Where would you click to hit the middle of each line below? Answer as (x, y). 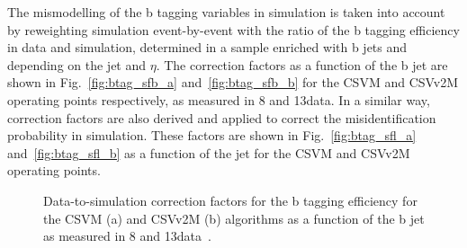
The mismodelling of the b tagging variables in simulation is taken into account (226, 12)
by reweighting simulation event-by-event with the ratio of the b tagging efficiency (233, 29)
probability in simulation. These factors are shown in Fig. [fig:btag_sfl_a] (212, 135)
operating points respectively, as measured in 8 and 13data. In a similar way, (219, 99)
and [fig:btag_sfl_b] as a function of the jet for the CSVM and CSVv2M (209, 152)
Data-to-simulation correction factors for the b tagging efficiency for (230, 200)
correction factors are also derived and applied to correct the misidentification (222, 117)
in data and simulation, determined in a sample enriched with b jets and (207, 47)
